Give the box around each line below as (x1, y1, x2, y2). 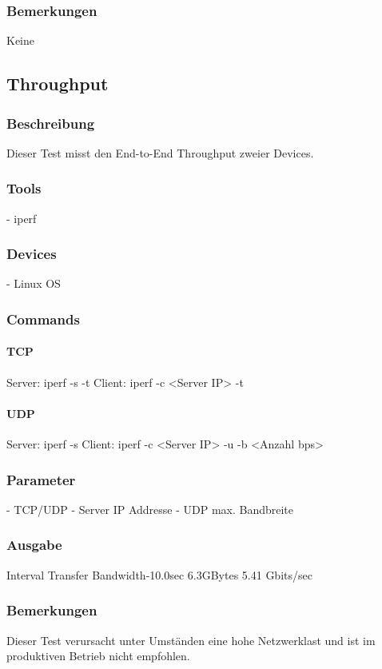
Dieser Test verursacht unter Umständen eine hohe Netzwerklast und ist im (6, 631, 376, 648)
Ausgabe (6, 535, 62, 555)
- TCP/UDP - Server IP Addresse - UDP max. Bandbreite (6, 500, 294, 517)
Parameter (6, 469, 76, 489)
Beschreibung (6, 113, 95, 133)
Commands (6, 309, 80, 329)
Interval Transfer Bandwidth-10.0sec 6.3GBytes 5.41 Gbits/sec (6, 566, 312, 583)
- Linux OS (6, 275, 61, 292)
